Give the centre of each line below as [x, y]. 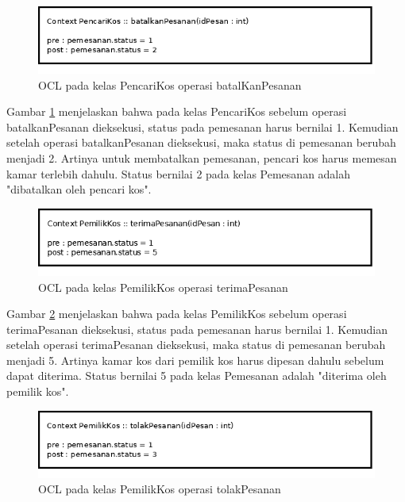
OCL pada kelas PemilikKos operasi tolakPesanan [160, 489]
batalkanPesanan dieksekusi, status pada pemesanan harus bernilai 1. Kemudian [202, 126]
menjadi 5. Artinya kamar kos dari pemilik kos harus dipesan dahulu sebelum [195, 360]
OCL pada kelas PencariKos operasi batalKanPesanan [170, 84]
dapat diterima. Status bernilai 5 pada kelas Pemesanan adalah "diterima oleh [197, 376]
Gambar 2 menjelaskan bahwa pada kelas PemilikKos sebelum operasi [177, 314]
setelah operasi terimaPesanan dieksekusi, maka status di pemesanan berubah [196, 345]
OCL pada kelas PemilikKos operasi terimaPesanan [163, 287]
